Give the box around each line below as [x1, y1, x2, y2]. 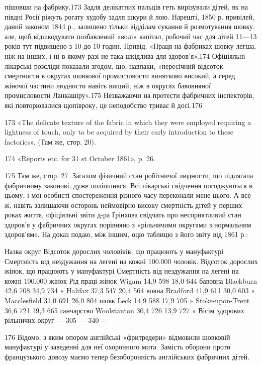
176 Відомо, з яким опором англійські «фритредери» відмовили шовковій [5, 331, 230, 342]
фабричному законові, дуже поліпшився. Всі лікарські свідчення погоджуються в [5, 180, 252, 190]
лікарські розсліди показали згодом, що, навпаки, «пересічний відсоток [5, 60, 223, 71]
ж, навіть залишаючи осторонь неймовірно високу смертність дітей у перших [5, 199, 242, 210]
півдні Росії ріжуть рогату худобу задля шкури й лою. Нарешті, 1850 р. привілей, [5, 11, 254, 22]
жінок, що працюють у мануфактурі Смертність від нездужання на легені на [5, 266, 239, 276]
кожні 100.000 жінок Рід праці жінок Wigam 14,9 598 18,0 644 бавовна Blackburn [5, 275, 257, 286]
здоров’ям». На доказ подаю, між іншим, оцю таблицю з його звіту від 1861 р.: [5, 229, 248, 239]
